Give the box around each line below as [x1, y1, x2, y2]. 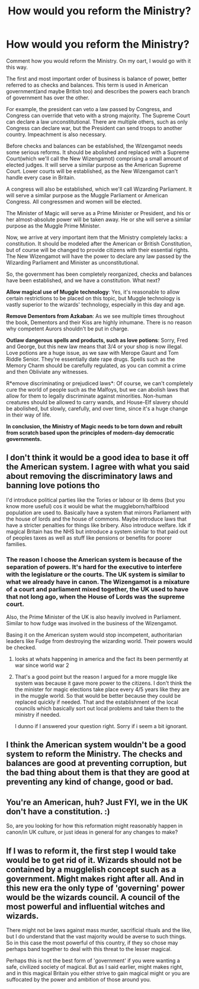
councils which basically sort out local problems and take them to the [14, 705, 184, 712]
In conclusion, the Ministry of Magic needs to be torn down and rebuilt [6, 423, 182, 430]
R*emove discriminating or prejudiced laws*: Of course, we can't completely [6, 379, 194, 387]
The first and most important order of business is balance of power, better [6, 75, 187, 82]
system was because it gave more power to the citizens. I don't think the [14, 679, 192, 687]
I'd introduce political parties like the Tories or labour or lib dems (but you [6, 496, 185, 503]
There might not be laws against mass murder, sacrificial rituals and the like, [6, 927, 192, 934]
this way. [6, 64, 28, 71]
